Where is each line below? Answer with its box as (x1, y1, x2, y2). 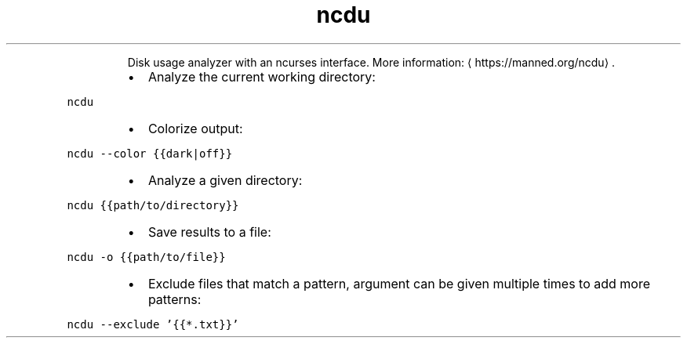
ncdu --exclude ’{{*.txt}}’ (67, 317, 239, 331)
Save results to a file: (147, 223, 271, 240)
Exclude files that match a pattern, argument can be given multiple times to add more (147, 275, 651, 291)
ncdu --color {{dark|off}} (67, 147, 233, 160)
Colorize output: (147, 120, 243, 136)
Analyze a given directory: (147, 172, 303, 188)
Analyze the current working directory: (147, 68, 376, 85)
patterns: (147, 291, 202, 307)
